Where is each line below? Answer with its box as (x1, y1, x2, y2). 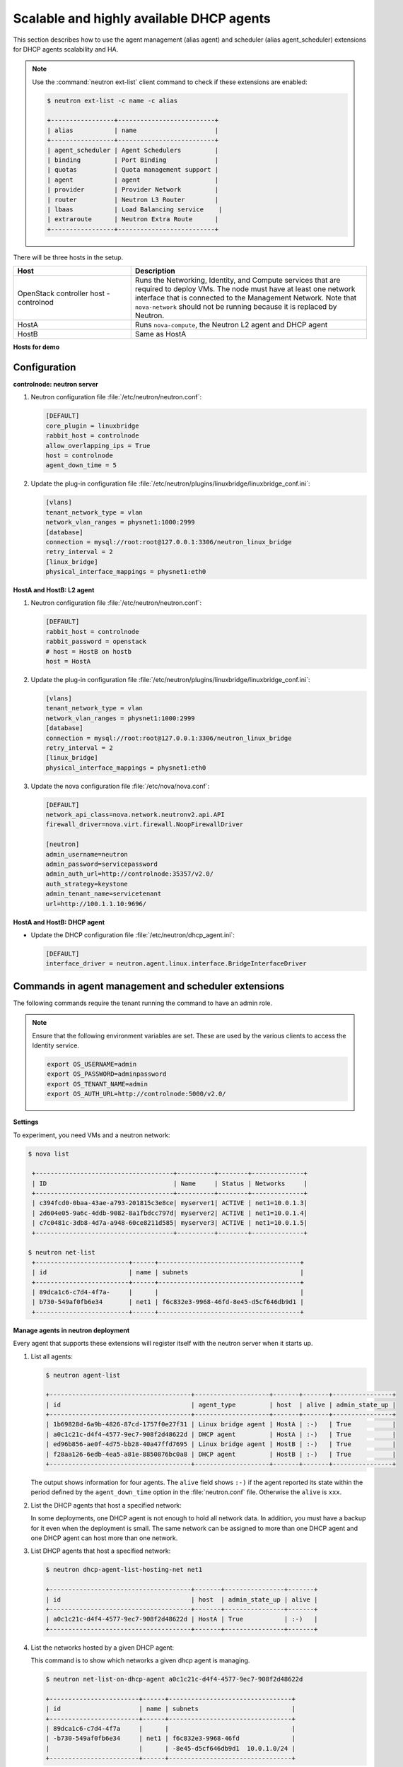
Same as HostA (134, 329, 187, 339)
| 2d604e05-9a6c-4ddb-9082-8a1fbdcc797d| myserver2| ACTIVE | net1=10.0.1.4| (32, 1209, 308, 1217)
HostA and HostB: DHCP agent (13, 917, 105, 926)
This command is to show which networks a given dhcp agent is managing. (30, 1656, 250, 1665)
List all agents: (30, 1352, 74, 1361)
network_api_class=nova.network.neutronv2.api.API (45, 811, 226, 819)
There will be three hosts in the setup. (13, 253, 124, 262)
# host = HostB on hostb (45, 647, 132, 655)
